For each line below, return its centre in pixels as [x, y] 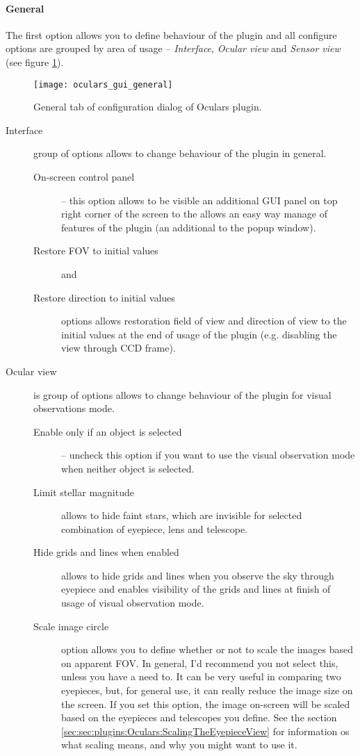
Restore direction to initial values [104, 297]
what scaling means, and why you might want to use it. [179, 745]
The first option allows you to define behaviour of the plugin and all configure [171, 34]
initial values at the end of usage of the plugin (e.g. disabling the [199, 334]
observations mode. [74, 408]
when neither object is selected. [128, 468]
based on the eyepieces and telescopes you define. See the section [199, 717]
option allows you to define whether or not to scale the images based [207, 649]
